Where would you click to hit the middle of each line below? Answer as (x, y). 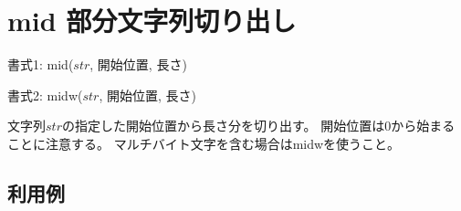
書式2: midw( (45, 95)
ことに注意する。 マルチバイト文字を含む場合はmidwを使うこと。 (204, 143)
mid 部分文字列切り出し (152, 21)
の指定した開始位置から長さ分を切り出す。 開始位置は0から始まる (258, 126)
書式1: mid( (41, 64)
